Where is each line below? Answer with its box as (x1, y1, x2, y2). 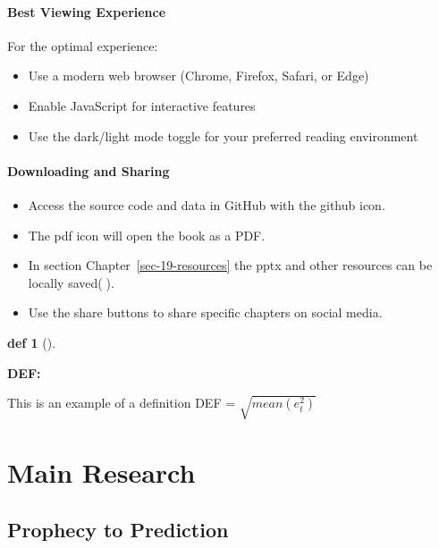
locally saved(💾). (28, 273, 114, 291)
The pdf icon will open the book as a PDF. (28, 225, 266, 244)
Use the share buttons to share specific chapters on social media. (28, 303, 383, 322)
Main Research (7, 454, 196, 491)
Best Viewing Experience (7, 2, 166, 21)
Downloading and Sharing (7, 161, 170, 180)
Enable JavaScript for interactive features (28, 96, 256, 114)
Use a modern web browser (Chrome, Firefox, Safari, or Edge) (28, 66, 369, 85)
